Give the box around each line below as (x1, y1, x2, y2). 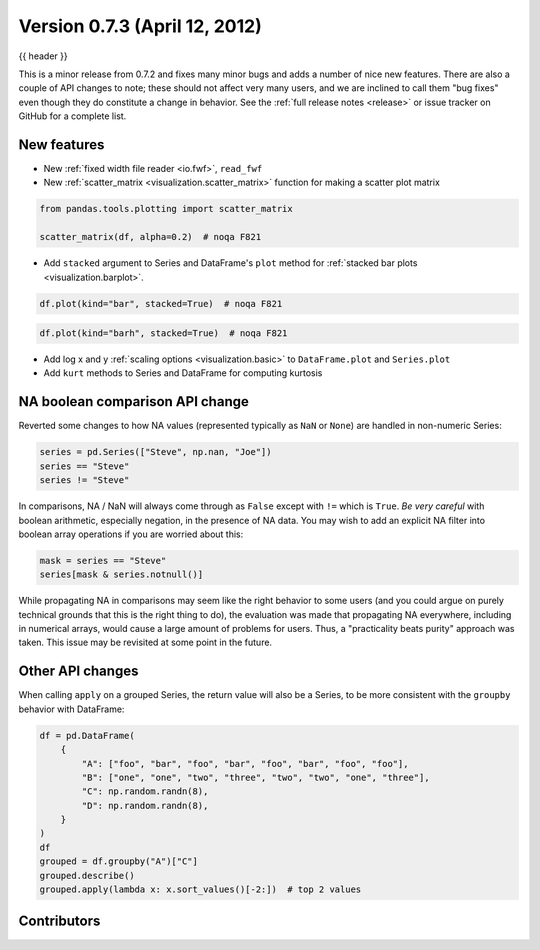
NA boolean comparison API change (18, 393, 249, 410)
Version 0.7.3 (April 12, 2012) (18, 15, 262, 37)
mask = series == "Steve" (39, 555, 167, 566)
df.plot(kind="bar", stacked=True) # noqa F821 (39, 298, 283, 309)
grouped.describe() (39, 870, 135, 881)
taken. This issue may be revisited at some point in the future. (18, 636, 273, 649)
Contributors (18, 913, 101, 930)
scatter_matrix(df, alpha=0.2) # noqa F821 (39, 231, 262, 243)
